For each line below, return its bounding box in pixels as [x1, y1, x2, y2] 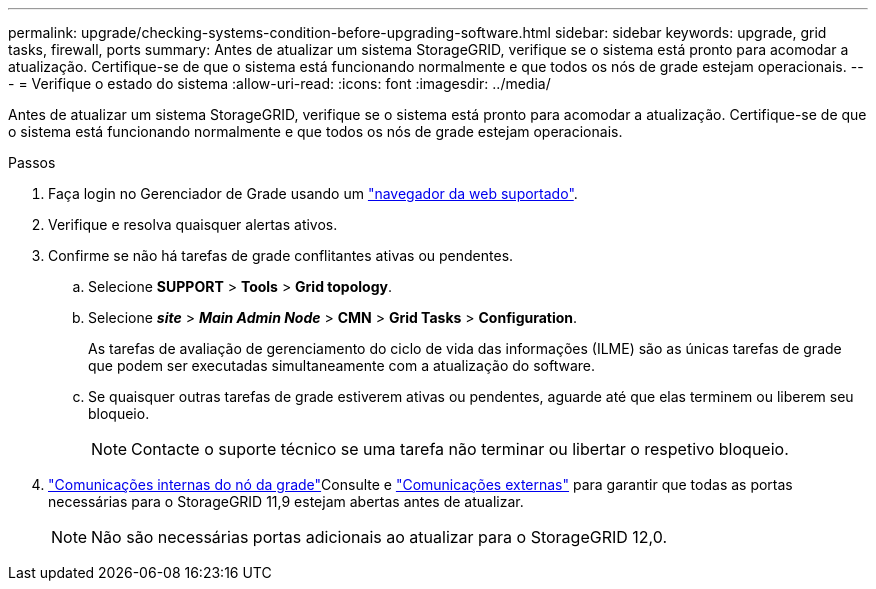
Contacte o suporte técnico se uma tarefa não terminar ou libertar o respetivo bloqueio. [131, 439, 789, 459]
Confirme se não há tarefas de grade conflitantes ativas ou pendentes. [48, 247, 514, 264]
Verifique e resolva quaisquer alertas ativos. [48, 216, 338, 233]
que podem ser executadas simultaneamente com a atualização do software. [88, 357, 596, 374]
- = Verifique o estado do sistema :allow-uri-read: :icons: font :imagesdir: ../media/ [8, 75, 551, 92]
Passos [8, 154, 56, 171]
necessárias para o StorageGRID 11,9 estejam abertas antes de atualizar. [48, 493, 524, 510]
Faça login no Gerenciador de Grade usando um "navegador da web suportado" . [48, 185, 578, 202]
